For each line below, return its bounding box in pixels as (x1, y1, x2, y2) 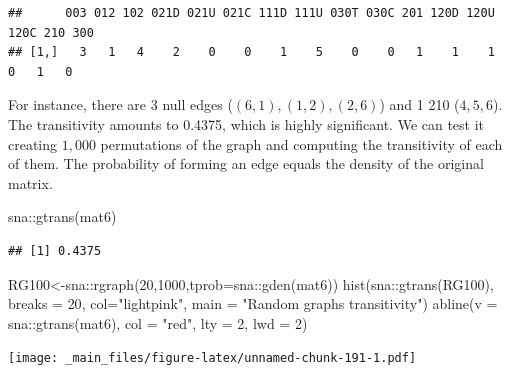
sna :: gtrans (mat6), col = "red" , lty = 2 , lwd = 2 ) (8, 312, 308, 333)
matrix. (8, 172, 53, 193)
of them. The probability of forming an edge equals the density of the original (8, 153, 484, 174)
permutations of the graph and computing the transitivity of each (100, 133, 503, 154)
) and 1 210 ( (379, 94, 460, 115)
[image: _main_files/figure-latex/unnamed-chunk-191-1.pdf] (8, 351, 417, 366)
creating (8, 133, 58, 154)
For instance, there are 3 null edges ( (8, 94, 233, 115)
